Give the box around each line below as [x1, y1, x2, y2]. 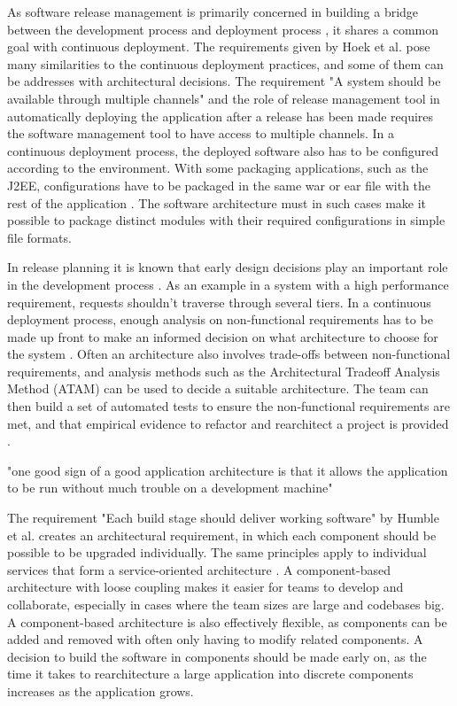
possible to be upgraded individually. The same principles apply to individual [7, 543, 427, 562]
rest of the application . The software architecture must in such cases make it [7, 193, 427, 212]
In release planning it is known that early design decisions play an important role [7, 258, 448, 276]
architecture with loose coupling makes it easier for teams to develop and [7, 578, 404, 596]
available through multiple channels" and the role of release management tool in [7, 89, 440, 107]
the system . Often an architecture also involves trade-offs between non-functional [7, 345, 451, 363]
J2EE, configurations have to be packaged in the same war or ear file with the [7, 175, 431, 194]
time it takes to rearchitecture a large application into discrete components [7, 664, 414, 683]
